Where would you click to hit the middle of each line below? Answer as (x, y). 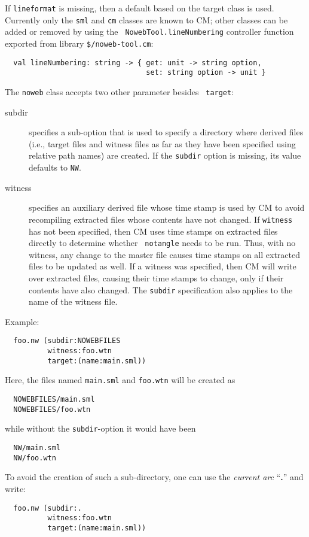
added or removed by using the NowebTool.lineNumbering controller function (149, 31)
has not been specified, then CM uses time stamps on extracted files (153, 231)
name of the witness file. (73, 301)
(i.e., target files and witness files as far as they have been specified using (162, 143)
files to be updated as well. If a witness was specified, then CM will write (163, 266)
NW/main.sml (37, 448)
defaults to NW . (55, 167)
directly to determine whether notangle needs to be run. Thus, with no (162, 243)
